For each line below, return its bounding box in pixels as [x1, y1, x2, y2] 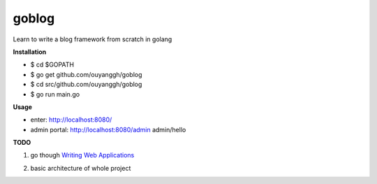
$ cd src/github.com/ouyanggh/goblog [30, 80, 142, 89]
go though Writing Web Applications [30, 151, 135, 160]
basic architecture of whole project [30, 164, 131, 172]
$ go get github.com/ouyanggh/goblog [30, 70, 142, 78]
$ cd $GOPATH [30, 60, 75, 69]
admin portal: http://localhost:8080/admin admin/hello [30, 125, 186, 134]
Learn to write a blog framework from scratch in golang [13, 35, 172, 43]
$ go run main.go [30, 90, 80, 98]
